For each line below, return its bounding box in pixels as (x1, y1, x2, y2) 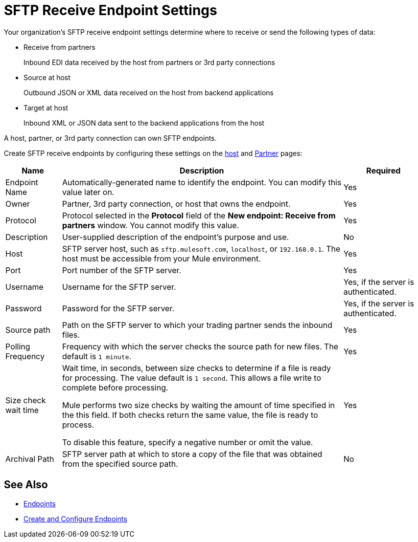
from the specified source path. (62, 458, 178, 469)
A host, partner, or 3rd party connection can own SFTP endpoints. (4, 133, 217, 142)
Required (366, 165, 401, 175)
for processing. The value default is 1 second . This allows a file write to (62, 372, 321, 383)
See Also (4, 478, 48, 491)
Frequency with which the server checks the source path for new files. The (62, 341, 339, 351)
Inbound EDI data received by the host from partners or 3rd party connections (23, 58, 275, 66)
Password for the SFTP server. (62, 303, 175, 313)
